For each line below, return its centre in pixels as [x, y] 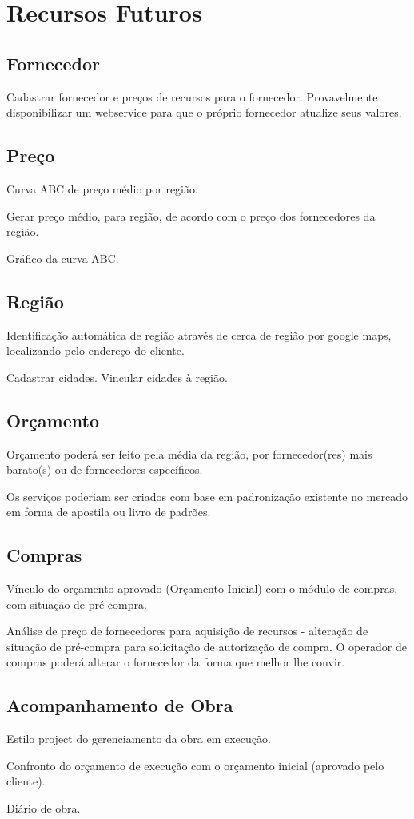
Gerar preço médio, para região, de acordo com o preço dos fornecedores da [191, 215]
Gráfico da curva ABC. [63, 258]
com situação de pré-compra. [77, 604]
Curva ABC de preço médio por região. [102, 188]
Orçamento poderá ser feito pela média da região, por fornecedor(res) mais [189, 453]
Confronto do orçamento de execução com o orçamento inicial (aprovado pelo [195, 765]
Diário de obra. [44, 808]
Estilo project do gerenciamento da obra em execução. [139, 739]
